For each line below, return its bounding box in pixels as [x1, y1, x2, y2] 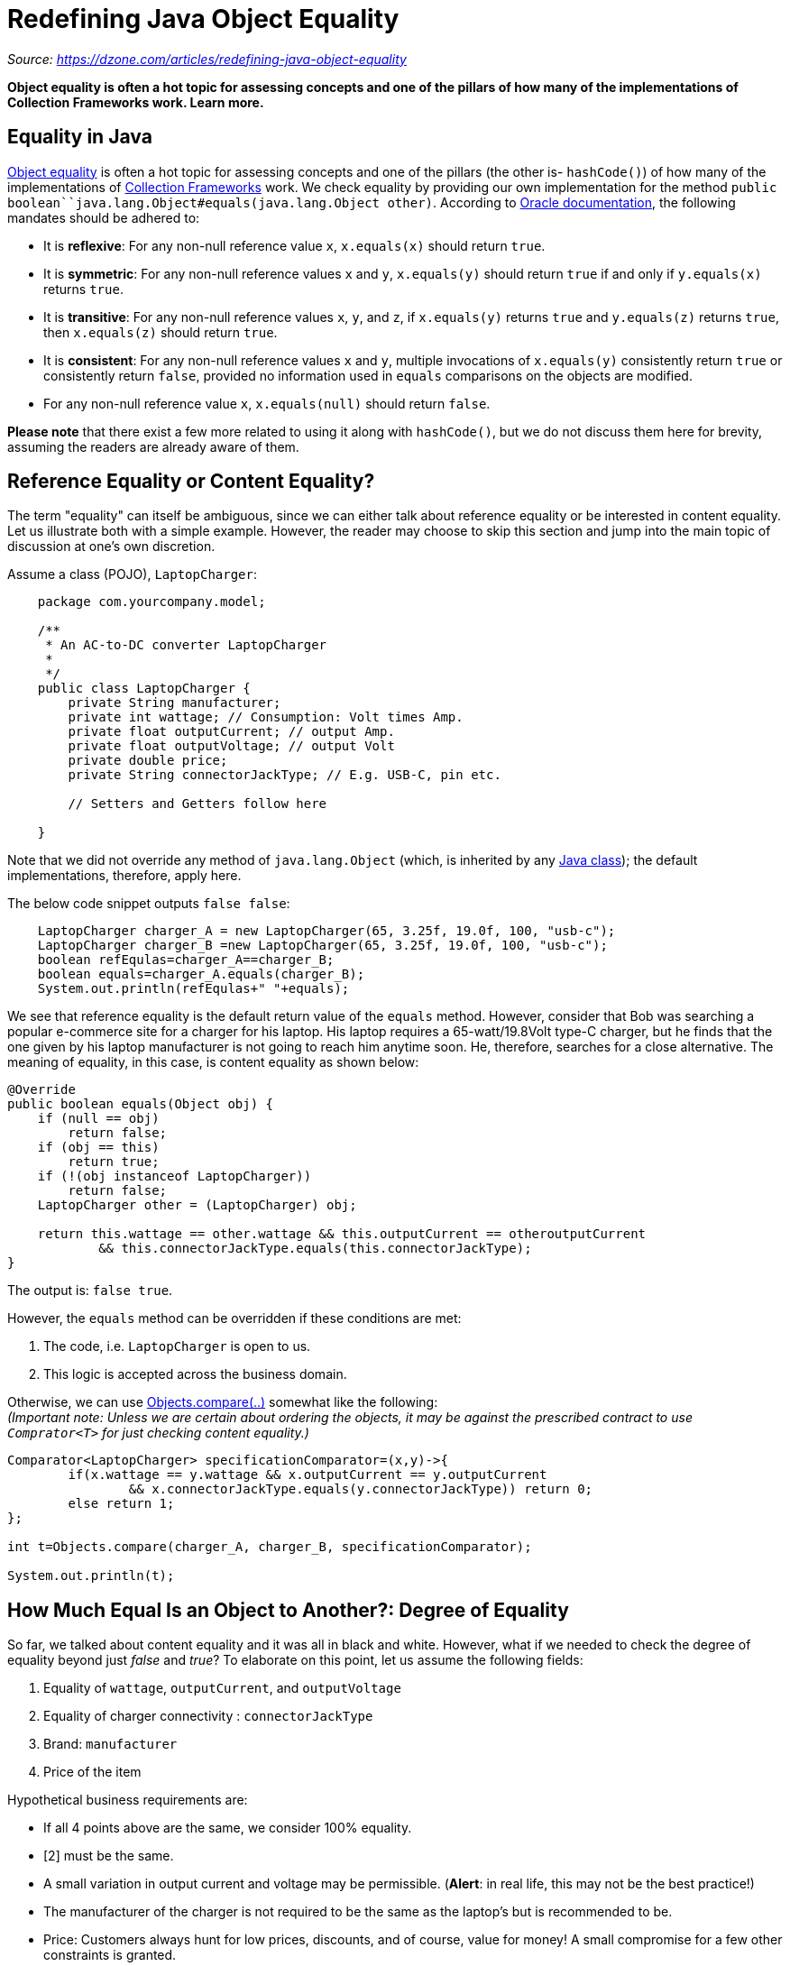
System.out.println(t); [7, 1568, 175, 1584]
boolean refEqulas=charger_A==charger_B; [37, 952, 335, 968]
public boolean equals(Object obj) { [7, 1097, 274, 1112]
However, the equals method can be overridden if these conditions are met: [7, 1310, 462, 1327]
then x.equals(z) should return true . [43, 324, 278, 340]
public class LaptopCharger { [37, 681, 251, 696]
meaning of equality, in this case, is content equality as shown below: [7, 1054, 419, 1070]
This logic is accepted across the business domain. [43, 1366, 347, 1383]
